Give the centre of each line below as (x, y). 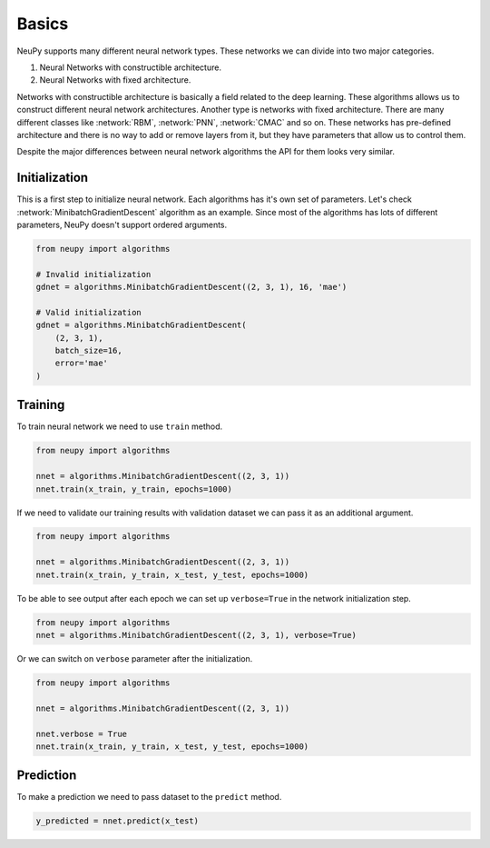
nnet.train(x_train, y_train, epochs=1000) (134, 489)
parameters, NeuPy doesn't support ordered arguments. (122, 224)
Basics (43, 24)
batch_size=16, (88, 351)
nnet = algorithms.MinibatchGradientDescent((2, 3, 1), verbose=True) (196, 635)
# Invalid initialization (93, 274)
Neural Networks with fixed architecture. (115, 80)
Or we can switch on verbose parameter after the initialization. (135, 658)
